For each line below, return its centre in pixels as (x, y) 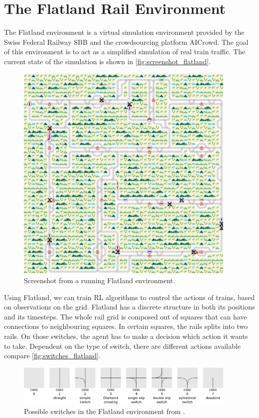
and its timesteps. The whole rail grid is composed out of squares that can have (126, 316)
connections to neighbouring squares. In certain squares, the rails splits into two (126, 326)
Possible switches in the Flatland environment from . (105, 411)
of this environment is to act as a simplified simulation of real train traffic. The (125, 52)
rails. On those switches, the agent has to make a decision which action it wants (126, 336)
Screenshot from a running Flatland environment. (100, 280)
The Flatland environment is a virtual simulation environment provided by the (124, 32)
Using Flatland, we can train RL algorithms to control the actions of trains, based (129, 297)
